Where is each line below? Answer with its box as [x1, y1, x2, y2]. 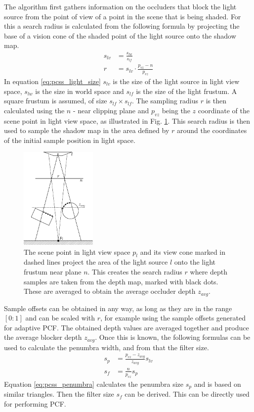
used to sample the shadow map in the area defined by [4, 125, 169, 136]
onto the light [174, 257, 215, 267]
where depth [190, 266, 228, 276]
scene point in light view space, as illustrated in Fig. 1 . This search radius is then [4, 115, 250, 126]
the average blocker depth [4, 332, 82, 342]
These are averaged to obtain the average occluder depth [24, 286, 196, 296]
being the [162, 105, 190, 115]
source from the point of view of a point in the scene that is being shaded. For [4, 11, 241, 21]
